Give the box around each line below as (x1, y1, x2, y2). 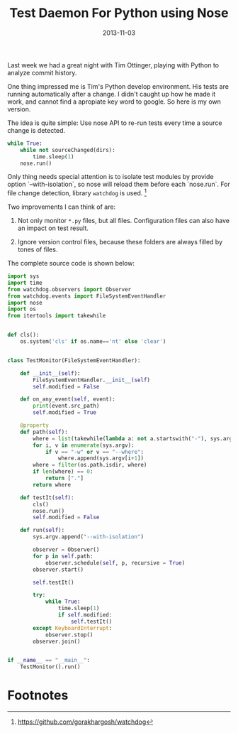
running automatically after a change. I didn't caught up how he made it (7, 89, 216, 98)
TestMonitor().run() (20, 663, 81, 670)
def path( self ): (20, 428, 69, 435)
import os (7, 305, 37, 313)
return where (33, 481, 72, 488)
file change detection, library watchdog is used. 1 (7, 188, 147, 197)
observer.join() (33, 638, 81, 645)
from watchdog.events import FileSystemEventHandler (7, 293, 166, 300)
